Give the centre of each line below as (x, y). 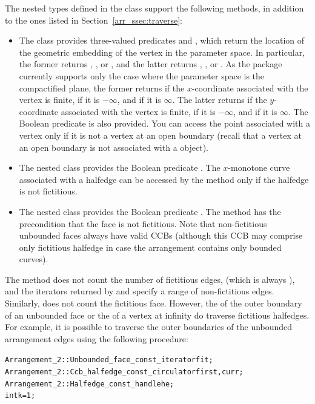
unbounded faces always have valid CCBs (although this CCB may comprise (161, 235)
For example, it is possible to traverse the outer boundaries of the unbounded (149, 327)
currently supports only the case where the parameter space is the (142, 75)
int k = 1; (20, 396)
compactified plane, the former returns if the (102, 88)
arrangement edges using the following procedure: (97, 338)
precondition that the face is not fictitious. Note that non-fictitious (143, 223)
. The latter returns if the (220, 100)
